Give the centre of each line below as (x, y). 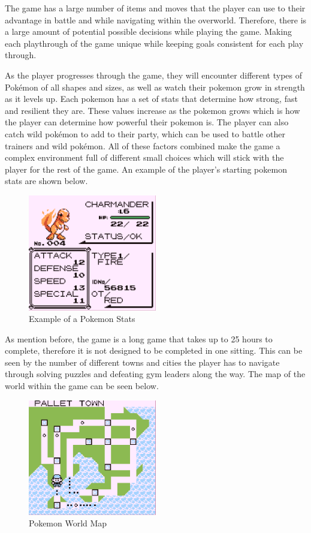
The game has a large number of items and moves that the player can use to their (155, 8)
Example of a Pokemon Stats (82, 319)
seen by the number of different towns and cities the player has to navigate (142, 362)
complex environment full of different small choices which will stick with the (144, 157)
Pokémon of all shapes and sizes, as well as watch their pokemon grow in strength (155, 87)
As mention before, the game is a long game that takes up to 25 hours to (139, 338)
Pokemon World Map (68, 523)
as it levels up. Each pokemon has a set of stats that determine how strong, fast (151, 99)
